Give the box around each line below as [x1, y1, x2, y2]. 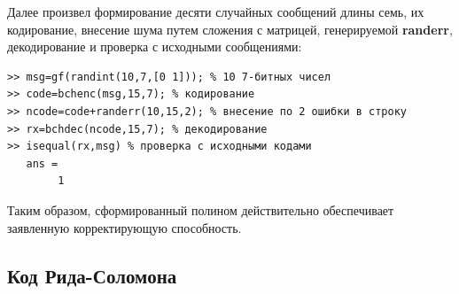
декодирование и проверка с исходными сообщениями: [7, 37, 302, 56]
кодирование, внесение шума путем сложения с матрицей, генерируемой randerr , [7, 19, 453, 38]
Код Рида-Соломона [7, 261, 177, 289]
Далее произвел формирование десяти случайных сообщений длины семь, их [7, 3, 424, 20]
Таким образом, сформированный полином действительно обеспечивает [7, 200, 394, 219]
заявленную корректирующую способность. [7, 218, 242, 236]
